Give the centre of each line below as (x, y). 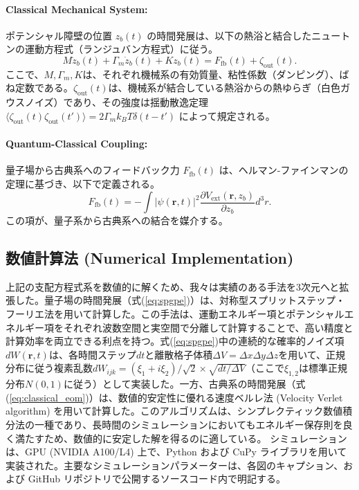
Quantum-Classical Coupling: (77, 144)
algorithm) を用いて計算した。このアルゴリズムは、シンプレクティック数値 (174, 411)
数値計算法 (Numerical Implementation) (150, 258)
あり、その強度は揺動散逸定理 (140, 102)
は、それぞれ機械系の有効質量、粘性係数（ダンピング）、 (211, 74)
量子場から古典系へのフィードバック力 (93, 170)
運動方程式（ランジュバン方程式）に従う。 (121, 49)
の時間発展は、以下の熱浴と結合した (229, 35)
